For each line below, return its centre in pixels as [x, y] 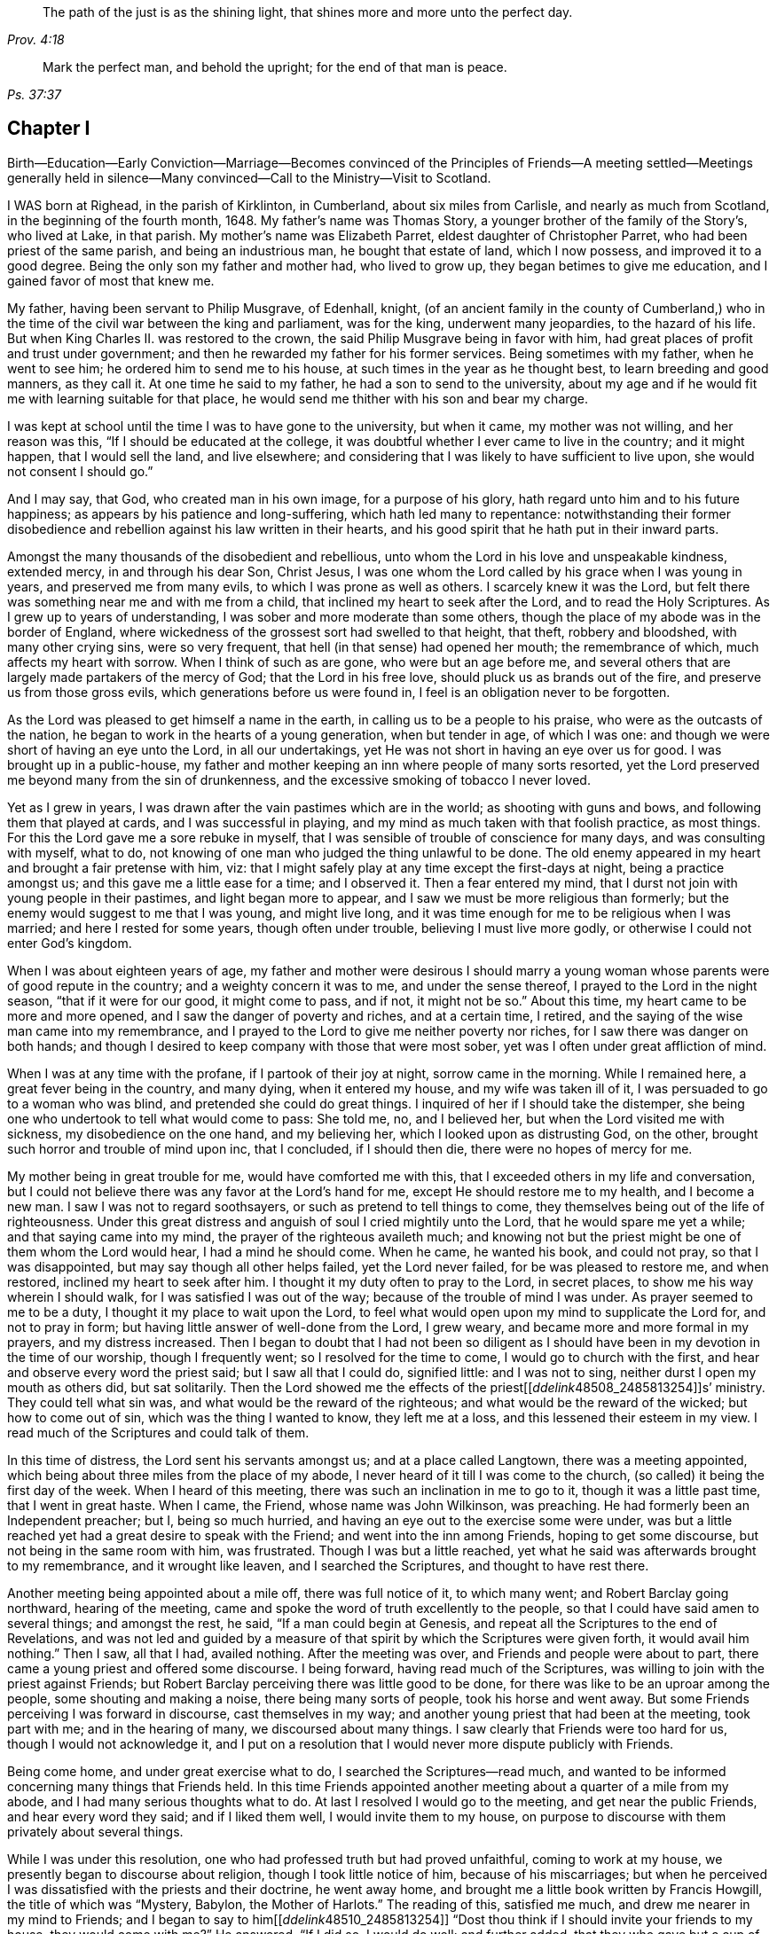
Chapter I [49, 129]
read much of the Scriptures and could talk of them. [158, 1432]
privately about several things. [95, 1831]
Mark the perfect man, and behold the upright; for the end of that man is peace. [275, 67]
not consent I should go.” [80, 471]
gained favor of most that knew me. [111, 280]
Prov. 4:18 [36, 39]
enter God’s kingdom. [70, 943]
